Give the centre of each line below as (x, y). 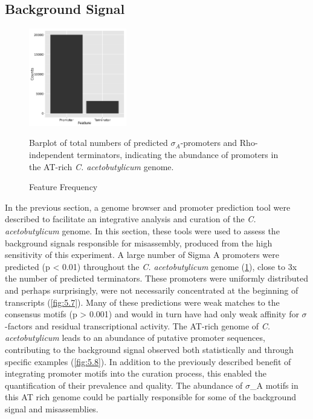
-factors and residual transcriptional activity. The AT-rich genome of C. (138, 325)
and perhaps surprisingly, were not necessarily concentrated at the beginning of (152, 290)
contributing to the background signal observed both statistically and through (149, 349)
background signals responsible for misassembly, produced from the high (139, 242)
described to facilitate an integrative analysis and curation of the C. (131, 219)
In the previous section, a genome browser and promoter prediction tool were (148, 207)
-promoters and (209, 143)
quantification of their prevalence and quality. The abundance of (124, 385)
